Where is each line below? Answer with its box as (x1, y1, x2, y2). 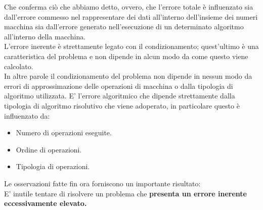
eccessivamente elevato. (4, 198, 87, 208)
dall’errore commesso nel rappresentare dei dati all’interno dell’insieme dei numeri (4, 11, 258, 22)
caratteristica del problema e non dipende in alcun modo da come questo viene (4, 50, 248, 61)
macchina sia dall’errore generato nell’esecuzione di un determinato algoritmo (4, 21, 244, 32)
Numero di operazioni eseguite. (16, 127, 112, 138)
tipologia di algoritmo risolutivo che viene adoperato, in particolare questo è (4, 100, 240, 111)
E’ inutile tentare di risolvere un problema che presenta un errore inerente (4, 188, 247, 198)
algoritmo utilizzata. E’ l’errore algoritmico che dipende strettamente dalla (4, 90, 235, 101)
